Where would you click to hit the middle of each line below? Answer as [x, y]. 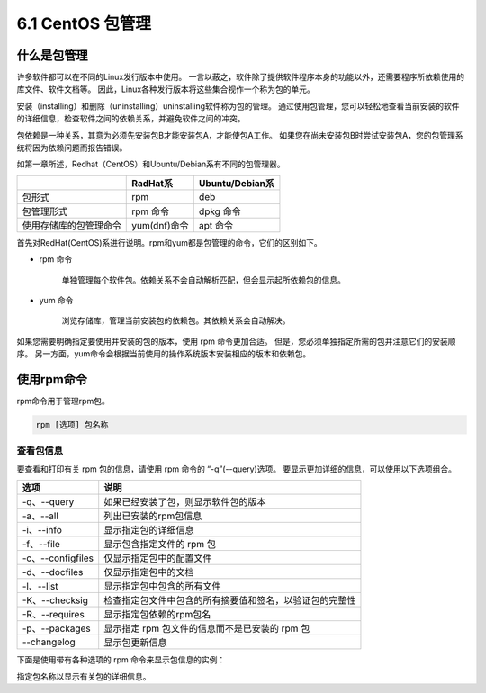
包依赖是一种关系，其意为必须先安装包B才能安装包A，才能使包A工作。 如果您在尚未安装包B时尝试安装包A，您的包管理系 [240, 135]
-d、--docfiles [53, 572]
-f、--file [41, 544]
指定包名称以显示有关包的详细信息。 [84, 676]
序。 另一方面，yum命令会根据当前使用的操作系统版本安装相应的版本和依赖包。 [164, 354]
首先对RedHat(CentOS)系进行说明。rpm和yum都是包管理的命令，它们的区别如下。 [170, 242]
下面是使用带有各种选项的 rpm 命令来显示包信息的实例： [121, 660]
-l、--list [40, 587]
